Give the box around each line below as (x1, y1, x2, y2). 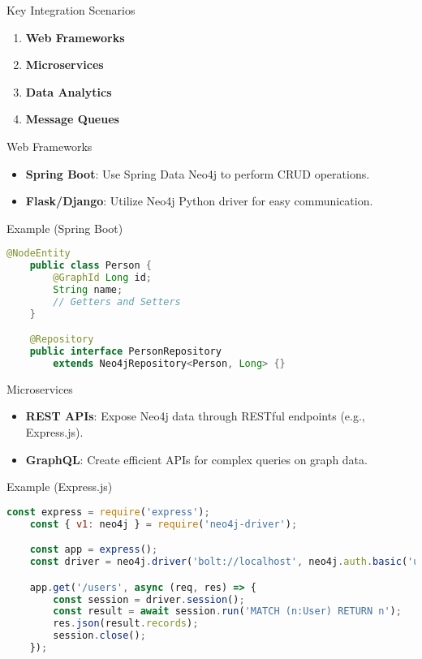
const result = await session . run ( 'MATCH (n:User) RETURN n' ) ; (53, 605, 402, 618)
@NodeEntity (6, 248, 71, 260)
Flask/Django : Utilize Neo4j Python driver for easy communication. (25, 192, 373, 209)
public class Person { (29, 260, 153, 272)
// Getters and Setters (53, 295, 181, 308)
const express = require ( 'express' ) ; (6, 506, 210, 518)
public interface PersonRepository (29, 346, 222, 358)
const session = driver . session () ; (53, 593, 245, 605)
